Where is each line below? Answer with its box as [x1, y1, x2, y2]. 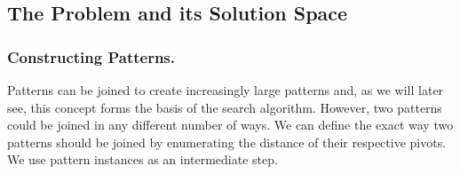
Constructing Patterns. [7, 45, 175, 67]
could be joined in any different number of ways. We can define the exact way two [7, 115, 454, 134]
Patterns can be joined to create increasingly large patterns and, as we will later [7, 81, 444, 99]
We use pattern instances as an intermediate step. [7, 150, 278, 169]
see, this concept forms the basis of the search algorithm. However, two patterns [7, 98, 442, 116]
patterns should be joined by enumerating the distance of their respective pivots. [7, 132, 447, 151]
